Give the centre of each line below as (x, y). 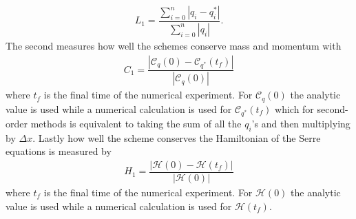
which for (294, 108)
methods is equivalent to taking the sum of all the (136, 123)
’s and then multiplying (301, 123)
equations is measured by (59, 151)
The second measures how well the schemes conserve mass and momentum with (174, 45)
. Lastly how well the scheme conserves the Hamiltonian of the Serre (177, 137)
